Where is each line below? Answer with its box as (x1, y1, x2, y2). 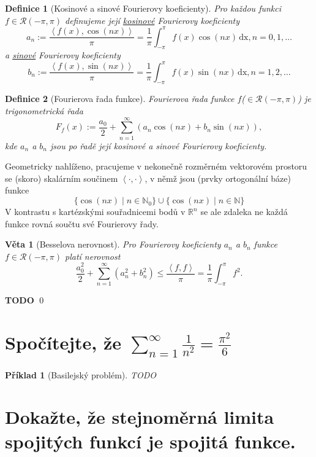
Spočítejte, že (5, 330, 122, 355)
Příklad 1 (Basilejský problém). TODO (5, 368, 156, 381)
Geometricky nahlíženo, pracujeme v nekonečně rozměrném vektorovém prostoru (5, 160, 307, 173)
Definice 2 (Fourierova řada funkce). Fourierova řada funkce (5, 92, 235, 105)
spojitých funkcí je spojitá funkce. (5, 428, 296, 453)
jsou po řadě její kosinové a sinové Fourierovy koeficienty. (50, 139, 267, 152)
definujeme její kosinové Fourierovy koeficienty (65, 14, 240, 26)
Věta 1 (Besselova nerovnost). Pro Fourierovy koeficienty (5, 238, 221, 251)
